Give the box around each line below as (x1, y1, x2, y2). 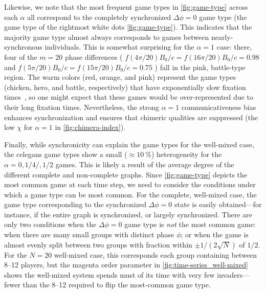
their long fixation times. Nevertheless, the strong (4, 101, 159, 112)
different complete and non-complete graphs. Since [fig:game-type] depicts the (4, 169, 248, 179)
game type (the (199, 11, 247, 22)
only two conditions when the (4, 219, 97, 230)
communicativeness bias (181, 101, 256, 112)
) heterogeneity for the (151, 149, 222, 160)
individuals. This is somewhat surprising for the (45, 41, 194, 52)
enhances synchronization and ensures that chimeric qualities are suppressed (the (4, 111, 258, 122)
